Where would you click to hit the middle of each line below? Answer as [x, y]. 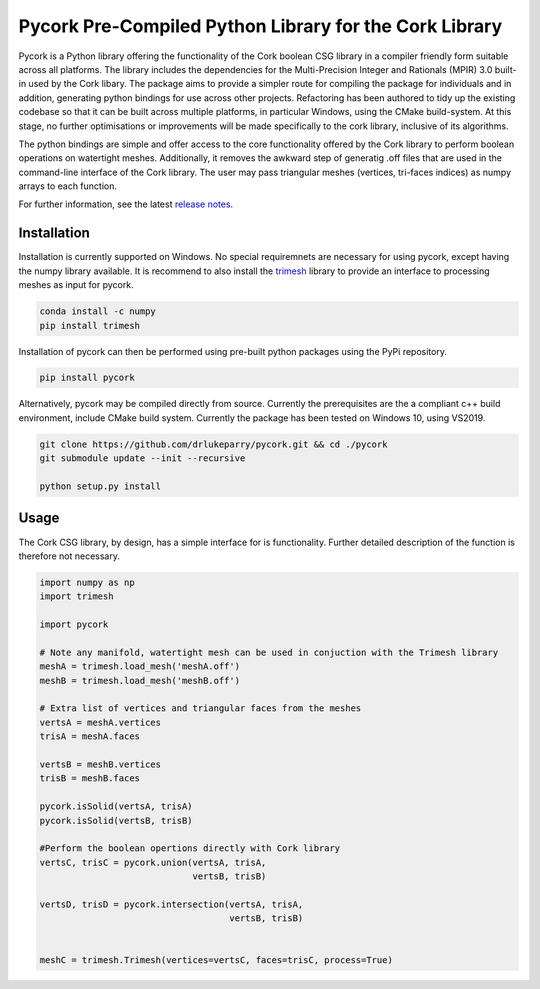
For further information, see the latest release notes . [126, 204]
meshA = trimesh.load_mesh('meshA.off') [139, 666]
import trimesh [76, 596]
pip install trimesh [89, 325]
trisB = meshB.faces [89, 778]
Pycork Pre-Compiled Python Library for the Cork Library [260, 26]
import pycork [74, 624]
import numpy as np [87, 582]
